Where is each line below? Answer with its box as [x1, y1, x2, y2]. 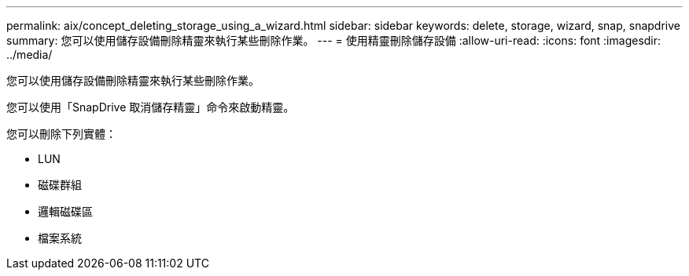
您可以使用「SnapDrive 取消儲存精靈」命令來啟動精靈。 [6, 100, 295, 114]
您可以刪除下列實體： [6, 127, 116, 140]
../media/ [6, 48, 53, 61]
